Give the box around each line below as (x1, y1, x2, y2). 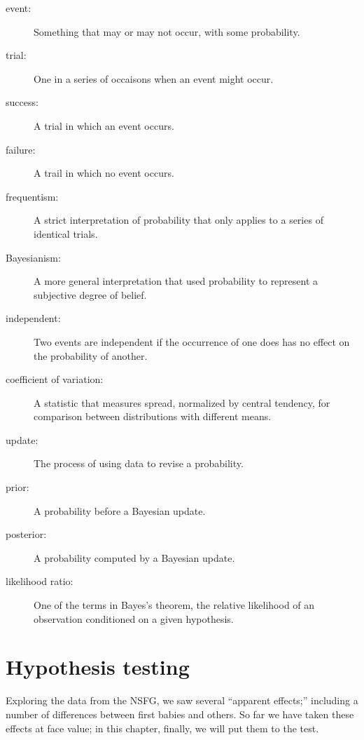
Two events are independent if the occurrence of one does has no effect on (34, 334, 350, 349)
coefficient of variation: (6, 372, 104, 386)
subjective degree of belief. (34, 287, 147, 302)
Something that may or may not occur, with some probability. (34, 24, 300, 39)
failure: (6, 142, 36, 156)
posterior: (6, 527, 47, 541)
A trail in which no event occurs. (34, 166, 174, 180)
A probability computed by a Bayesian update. (34, 550, 235, 565)
